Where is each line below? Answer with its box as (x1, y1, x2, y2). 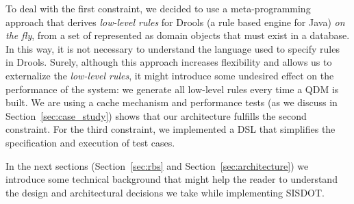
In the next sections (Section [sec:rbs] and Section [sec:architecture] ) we (5, 158, 309, 173)
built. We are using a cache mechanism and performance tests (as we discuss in (5, 95, 338, 110)
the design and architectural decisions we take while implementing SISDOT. (5, 185, 325, 199)
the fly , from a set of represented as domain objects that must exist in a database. (5, 28, 350, 42)
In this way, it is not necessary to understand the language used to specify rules (5, 41, 340, 55)
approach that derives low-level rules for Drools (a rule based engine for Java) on (5, 14, 345, 29)
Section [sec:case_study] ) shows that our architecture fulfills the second (5, 108, 307, 123)
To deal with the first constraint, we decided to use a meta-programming (5, 1, 311, 15)
